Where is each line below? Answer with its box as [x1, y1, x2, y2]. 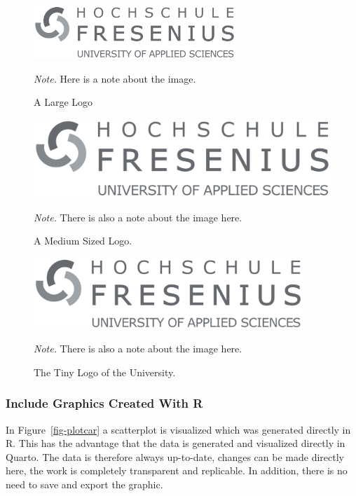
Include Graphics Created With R [6, 394, 203, 412]
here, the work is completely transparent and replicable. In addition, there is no [6, 463, 348, 478]
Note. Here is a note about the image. [34, 71, 196, 85]
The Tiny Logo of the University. [34, 364, 176, 379]
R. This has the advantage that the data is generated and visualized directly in [6, 436, 345, 450]
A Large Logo [34, 95, 93, 109]
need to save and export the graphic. [6, 476, 163, 491]
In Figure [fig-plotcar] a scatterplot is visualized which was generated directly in [6, 422, 351, 436]
